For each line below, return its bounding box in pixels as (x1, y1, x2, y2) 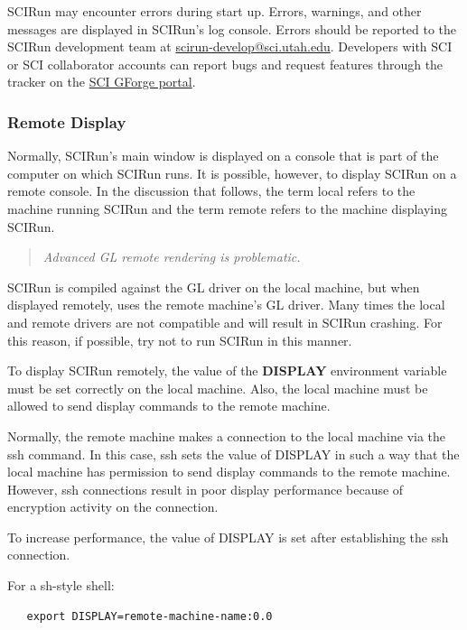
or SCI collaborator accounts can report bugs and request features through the (7, 54, 444, 73)
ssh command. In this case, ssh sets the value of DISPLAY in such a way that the (7, 444, 460, 463)
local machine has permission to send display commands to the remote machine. (7, 462, 451, 481)
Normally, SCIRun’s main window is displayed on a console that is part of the (7, 146, 439, 165)
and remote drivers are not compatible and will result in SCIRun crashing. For (7, 312, 443, 331)
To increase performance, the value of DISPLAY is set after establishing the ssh (7, 527, 449, 546)
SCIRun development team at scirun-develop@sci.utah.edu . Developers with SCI (7, 37, 453, 56)
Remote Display (7, 110, 126, 133)
